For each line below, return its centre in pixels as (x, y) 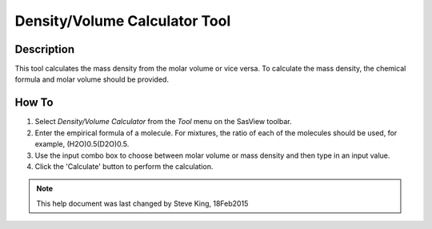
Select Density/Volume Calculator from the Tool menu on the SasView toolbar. (163, 122)
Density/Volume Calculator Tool (123, 21)
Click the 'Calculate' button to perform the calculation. (124, 166)
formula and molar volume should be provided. (92, 79)
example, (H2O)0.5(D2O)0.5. (82, 144)
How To (34, 103)
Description (45, 49)
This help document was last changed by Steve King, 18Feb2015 (142, 203)
